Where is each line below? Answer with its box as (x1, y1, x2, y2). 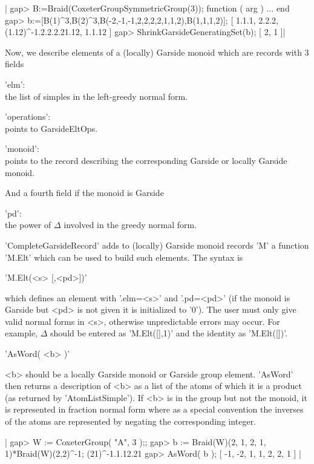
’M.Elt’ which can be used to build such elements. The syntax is (5, 250, 243, 263)
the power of (5, 218, 51, 231)
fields (5, 57, 24, 70)
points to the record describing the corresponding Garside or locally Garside (5, 154, 287, 166)
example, (5, 327, 38, 339)
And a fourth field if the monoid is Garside (5, 186, 164, 199)
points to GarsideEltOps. (5, 122, 98, 134)
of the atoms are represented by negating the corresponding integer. (5, 415, 257, 428)
